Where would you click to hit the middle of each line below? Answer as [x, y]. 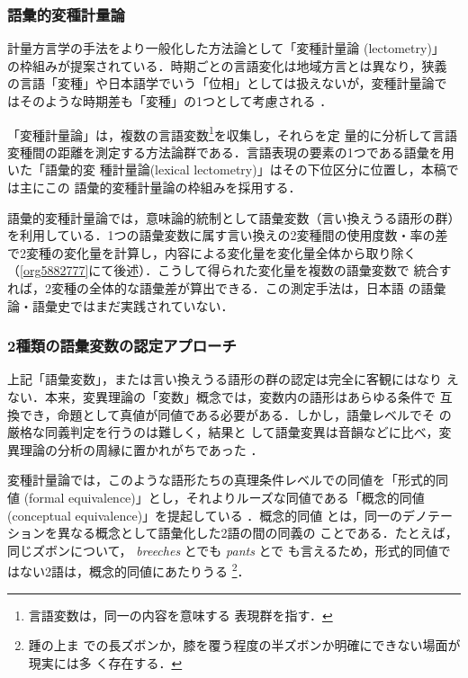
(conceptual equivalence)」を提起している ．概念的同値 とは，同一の [205, 515]
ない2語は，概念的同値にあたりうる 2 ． [135, 570]
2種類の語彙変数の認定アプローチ [122, 346]
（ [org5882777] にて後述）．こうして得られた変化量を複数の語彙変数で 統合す [229, 270]
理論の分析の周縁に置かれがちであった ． [141, 449]
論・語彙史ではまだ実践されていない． [121, 305]
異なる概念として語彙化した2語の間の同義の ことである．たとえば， [257, 533]
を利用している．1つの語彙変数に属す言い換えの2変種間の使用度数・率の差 [228, 235]
